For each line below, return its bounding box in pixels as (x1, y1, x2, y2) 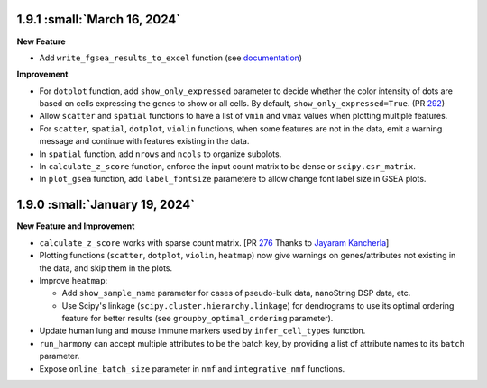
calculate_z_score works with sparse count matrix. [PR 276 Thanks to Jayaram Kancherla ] (39, 237, 390, 248)
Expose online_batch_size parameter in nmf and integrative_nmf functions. (39, 363, 345, 374)
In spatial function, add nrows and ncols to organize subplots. (39, 149, 282, 159)
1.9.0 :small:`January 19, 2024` (16, 197, 196, 212)
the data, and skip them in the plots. (39, 262, 173, 274)
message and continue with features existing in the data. (39, 136, 250, 147)
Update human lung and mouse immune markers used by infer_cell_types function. (39, 325, 366, 337)
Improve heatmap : (39, 275, 108, 285)
